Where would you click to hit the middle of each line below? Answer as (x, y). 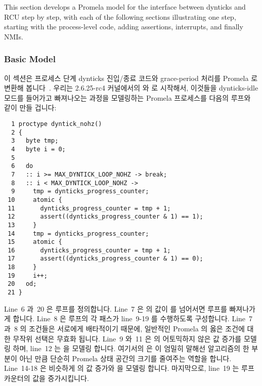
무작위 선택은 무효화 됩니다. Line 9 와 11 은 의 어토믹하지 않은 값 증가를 (127, 338)
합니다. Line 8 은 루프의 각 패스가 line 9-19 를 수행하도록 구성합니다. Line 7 (133, 318)
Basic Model (30, 59)
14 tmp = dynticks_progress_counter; (78, 233)
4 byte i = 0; (38, 149)
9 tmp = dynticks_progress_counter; (80, 191)
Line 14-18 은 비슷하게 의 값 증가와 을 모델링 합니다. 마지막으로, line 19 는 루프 (129, 368)
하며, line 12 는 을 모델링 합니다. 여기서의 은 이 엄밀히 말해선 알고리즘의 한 (131, 348)
